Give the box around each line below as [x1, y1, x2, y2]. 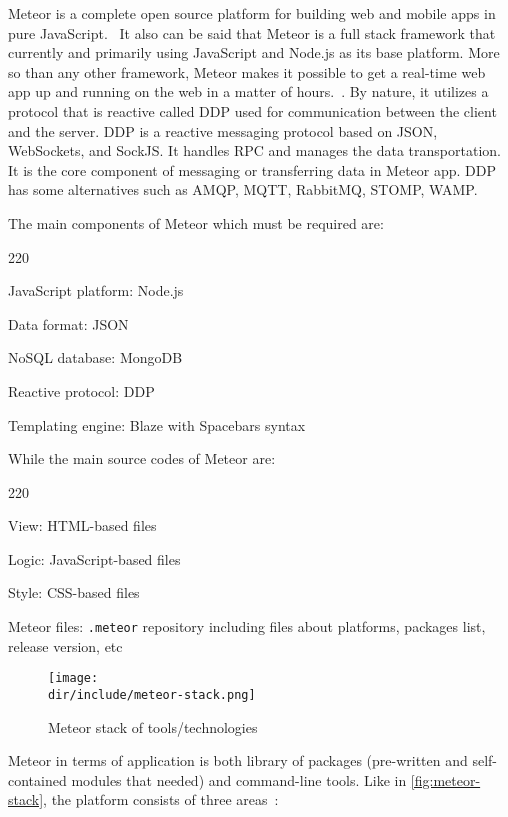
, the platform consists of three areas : [43, 789, 279, 810]
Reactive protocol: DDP [8, 380, 155, 401]
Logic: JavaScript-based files [8, 548, 181, 569]
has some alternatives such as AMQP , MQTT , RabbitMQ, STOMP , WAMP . [8, 179, 478, 200]
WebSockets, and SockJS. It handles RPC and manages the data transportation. [8, 140, 501, 161]
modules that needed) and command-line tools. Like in [71, 769, 407, 790]
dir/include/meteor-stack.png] [48, 687, 256, 702]
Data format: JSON [8, 313, 129, 334]
